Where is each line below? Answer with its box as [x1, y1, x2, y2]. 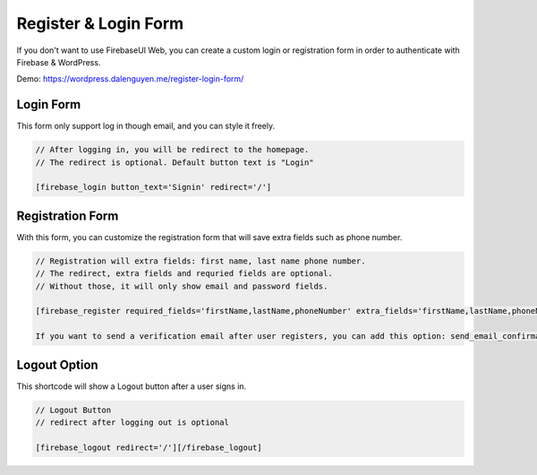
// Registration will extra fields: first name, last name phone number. [35, 255, 366, 266]
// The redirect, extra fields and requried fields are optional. [35, 269, 333, 279]
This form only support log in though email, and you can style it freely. [16, 121, 276, 132]
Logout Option [16, 357, 98, 372]
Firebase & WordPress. [16, 56, 101, 67]
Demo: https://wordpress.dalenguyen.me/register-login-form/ [16, 73, 244, 84]
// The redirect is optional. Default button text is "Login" [35, 157, 314, 168]
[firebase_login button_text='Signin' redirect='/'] [35, 182, 272, 193]
